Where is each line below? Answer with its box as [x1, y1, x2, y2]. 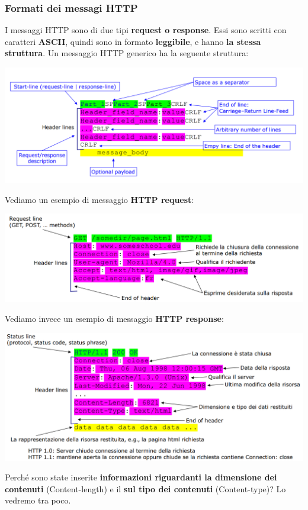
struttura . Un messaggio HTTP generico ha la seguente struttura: [5, 47, 249, 59]
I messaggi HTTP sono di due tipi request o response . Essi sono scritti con [5, 24, 287, 36]
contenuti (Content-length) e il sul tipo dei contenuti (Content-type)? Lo [5, 482, 286, 495]
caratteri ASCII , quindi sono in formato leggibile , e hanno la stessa [5, 35, 261, 47]
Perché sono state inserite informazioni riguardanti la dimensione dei [5, 471, 277, 483]
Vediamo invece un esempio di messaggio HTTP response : [5, 312, 224, 325]
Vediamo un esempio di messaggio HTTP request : [5, 193, 194, 205]
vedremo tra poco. [5, 494, 71, 506]
